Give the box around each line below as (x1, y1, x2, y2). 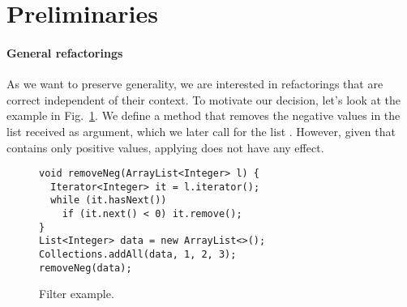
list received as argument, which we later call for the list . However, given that (6, 122, 396, 139)
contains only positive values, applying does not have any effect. (6, 139, 324, 156)
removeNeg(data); (39, 262, 132, 274)
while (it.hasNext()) (50, 194, 167, 207)
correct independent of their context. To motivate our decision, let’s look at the (6, 91, 401, 108)
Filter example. (39, 285, 114, 302)
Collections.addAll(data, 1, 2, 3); (39, 249, 237, 261)
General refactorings (6, 44, 123, 61)
